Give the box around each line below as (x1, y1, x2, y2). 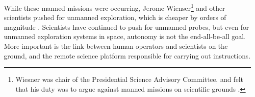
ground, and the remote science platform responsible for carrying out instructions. (4, 50, 251, 60)
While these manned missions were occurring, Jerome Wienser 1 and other (4, 1, 225, 13)
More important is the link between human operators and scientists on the (4, 41, 228, 51)
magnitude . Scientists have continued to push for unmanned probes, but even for (4, 21, 249, 32)
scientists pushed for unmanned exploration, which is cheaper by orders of (4, 12, 226, 22)
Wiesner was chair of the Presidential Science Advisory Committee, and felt (15, 74, 243, 84)
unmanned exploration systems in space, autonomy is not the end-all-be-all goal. (4, 31, 246, 41)
